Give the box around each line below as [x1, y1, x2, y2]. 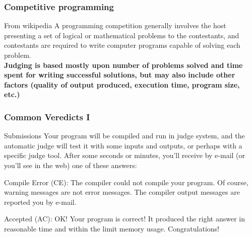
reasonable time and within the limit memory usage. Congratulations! [4, 223, 219, 233]
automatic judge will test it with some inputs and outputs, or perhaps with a [4, 140, 242, 150]
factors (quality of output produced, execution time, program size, [4, 79, 240, 90]
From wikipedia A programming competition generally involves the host [4, 20, 226, 31]
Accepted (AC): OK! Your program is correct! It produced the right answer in [4, 213, 245, 224]
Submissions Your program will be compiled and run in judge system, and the [4, 130, 245, 141]
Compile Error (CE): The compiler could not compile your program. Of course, [4, 177, 248, 187]
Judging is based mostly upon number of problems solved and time [4, 59, 243, 70]
